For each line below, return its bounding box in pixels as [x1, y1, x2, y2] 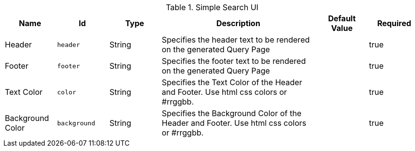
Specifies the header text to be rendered [162, 35, 310, 45]
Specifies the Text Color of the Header [162, 77, 302, 87]
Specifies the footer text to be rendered [162, 56, 306, 66]
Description [216, 18, 261, 28]
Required [377, 18, 412, 28]
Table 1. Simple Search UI [166, 2, 259, 12]
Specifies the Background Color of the [162, 108, 301, 118]
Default [328, 14, 356, 23]
